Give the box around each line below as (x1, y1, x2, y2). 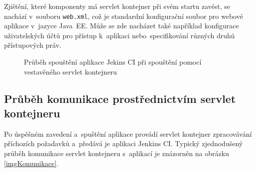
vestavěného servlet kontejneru (24, 66, 117, 77)
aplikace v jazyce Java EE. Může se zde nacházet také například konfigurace (4, 20, 239, 31)
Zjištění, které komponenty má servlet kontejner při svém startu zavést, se (4, 1, 231, 11)
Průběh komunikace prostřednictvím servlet (4, 90, 236, 106)
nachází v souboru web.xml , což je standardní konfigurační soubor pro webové (4, 10, 243, 21)
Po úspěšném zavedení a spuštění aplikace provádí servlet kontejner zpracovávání (4, 128, 252, 139)
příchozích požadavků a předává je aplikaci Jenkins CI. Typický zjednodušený (4, 138, 243, 149)
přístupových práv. (4, 40, 61, 50)
